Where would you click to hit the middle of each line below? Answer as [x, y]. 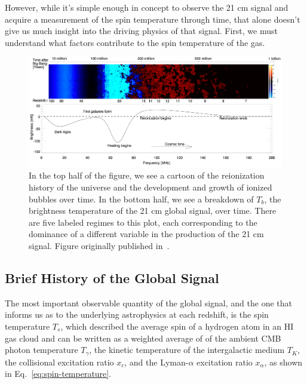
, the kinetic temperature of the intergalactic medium [187, 350]
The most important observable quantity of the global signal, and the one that [148, 302]
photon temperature [42, 350]
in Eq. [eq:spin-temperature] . [58, 374]
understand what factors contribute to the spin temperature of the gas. [135, 42]
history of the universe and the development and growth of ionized [151, 187]
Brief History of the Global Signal [112, 277]
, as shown [283, 362]
